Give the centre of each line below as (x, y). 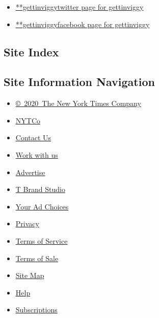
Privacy (27, 224)
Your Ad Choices (42, 206)
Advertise (30, 172)
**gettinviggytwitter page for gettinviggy (79, 7)
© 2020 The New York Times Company (78, 103)
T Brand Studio (40, 189)
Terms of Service (42, 240)
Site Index (31, 51)
